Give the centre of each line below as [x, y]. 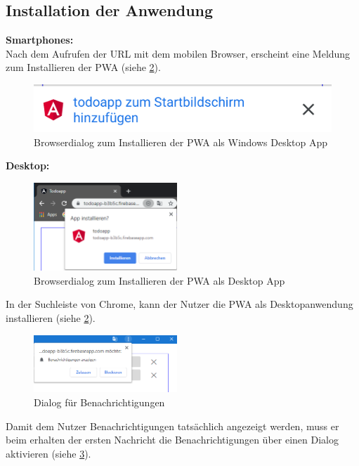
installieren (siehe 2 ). [51, 317]
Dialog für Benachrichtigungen [99, 402]
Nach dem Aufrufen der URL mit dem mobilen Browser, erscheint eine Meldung [178, 53]
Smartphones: [40, 40]
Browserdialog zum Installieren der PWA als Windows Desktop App [181, 142]
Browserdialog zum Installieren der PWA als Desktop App [159, 280]
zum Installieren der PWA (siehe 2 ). [83, 67]
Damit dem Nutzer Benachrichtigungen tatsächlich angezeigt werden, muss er [172, 426]
